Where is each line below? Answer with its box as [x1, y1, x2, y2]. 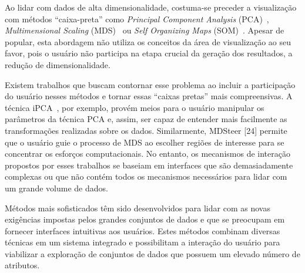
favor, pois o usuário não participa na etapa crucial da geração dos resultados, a [5, 47, 293, 59]
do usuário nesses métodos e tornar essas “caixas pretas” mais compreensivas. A [5, 90, 293, 102]
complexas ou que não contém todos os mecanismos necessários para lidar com [5, 170, 287, 183]
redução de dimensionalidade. [5, 58, 110, 70]
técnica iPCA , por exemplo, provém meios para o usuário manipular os [5, 101, 264, 113]
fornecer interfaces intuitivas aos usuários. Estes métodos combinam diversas [5, 224, 280, 237]
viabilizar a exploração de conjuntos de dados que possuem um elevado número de [5, 247, 300, 259]
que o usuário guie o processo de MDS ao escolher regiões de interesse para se [5, 136, 284, 148]
